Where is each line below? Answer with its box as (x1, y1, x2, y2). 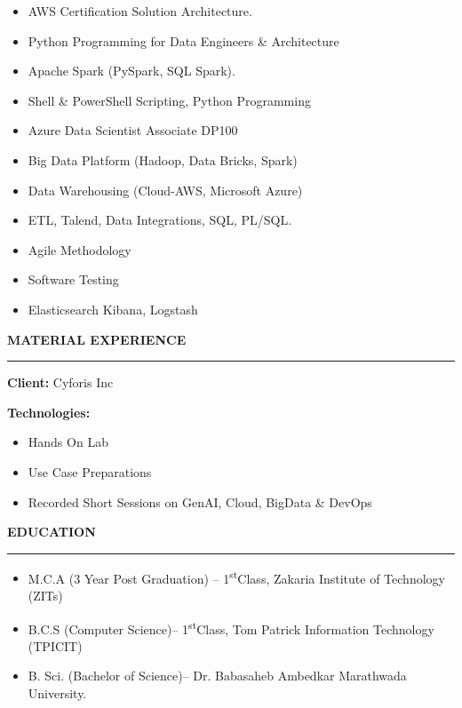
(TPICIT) (28, 636, 83, 655)
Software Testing (28, 270, 119, 289)
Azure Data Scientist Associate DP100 (28, 121, 238, 139)
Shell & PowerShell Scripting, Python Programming (28, 91, 311, 109)
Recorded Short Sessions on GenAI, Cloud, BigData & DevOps (28, 492, 372, 511)
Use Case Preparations (28, 462, 152, 481)
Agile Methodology (28, 240, 131, 259)
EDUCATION (7, 522, 96, 541)
